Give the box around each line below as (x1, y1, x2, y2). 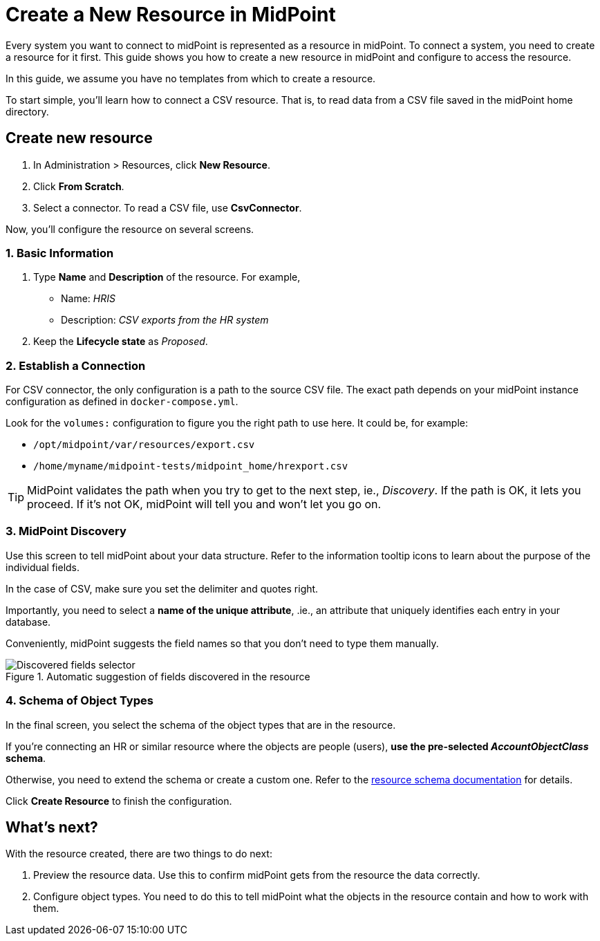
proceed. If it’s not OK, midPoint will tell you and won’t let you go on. (27, 497, 382, 512)
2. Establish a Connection (6, 358, 146, 373)
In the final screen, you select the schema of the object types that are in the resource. (6, 718, 396, 731)
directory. (6, 105, 49, 118)
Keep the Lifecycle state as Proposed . (33, 335, 208, 348)
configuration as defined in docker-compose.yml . (6, 395, 238, 408)
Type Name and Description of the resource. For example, (33, 271, 301, 283)
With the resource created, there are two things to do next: (6, 848, 272, 860)
